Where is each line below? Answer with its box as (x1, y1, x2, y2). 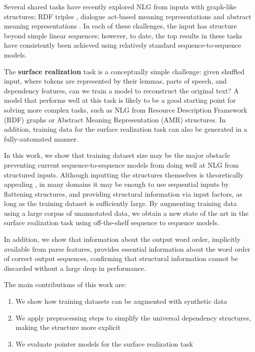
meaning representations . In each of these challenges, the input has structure (4, 21, 237, 31)
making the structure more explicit (15, 322, 121, 332)
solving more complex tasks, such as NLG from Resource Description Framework (4, 104, 248, 115)
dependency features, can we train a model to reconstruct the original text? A (4, 85, 239, 95)
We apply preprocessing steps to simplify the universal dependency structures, (15, 312, 251, 323)
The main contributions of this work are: (4, 279, 127, 290)
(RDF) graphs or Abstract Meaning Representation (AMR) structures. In (4, 114, 226, 124)
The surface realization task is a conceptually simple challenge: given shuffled (4, 66, 245, 76)
